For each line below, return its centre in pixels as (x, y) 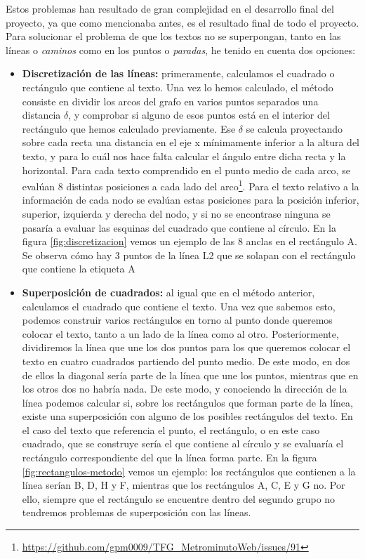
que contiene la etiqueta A (79, 269)
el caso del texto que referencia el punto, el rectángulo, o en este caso (171, 429)
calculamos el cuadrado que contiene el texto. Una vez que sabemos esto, (179, 306)
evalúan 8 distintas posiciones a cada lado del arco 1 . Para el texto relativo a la (191, 185)
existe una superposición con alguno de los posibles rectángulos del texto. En (187, 416)
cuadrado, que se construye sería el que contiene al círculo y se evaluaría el (183, 443)
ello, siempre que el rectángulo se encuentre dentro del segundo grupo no (179, 498)
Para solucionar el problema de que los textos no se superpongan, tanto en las (173, 36)
